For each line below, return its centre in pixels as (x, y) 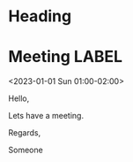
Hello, (19, 98)
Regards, (25, 133)
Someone (26, 150)
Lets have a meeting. (46, 116)
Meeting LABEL (66, 57)
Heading (40, 16)
